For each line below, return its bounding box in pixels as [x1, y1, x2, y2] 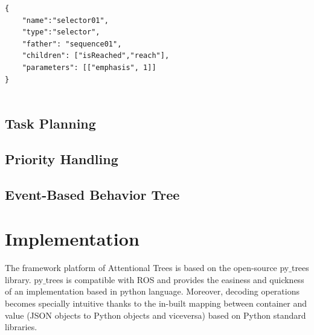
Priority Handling [5, 149, 118, 168]
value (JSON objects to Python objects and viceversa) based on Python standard [5, 308, 306, 321]
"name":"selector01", [22, 16, 109, 25]
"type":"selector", [22, 28, 100, 37]
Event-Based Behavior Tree [5, 185, 180, 203]
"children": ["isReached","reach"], [22, 51, 170, 60]
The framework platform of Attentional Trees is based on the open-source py [5, 261, 289, 274]
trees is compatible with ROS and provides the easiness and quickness [45, 273, 304, 286]
